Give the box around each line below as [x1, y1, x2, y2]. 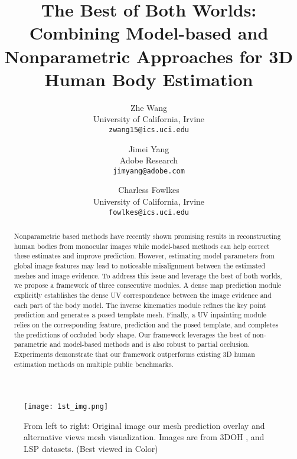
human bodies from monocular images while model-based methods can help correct [14, 241, 270, 251]
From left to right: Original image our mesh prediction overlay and [24, 419, 265, 431]
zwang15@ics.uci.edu [108, 125, 190, 134]
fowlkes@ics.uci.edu [108, 208, 190, 217]
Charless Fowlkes [118, 183, 179, 196]
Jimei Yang [128, 142, 169, 155]
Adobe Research [119, 154, 178, 166]
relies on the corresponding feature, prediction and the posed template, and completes [14, 319, 279, 329]
